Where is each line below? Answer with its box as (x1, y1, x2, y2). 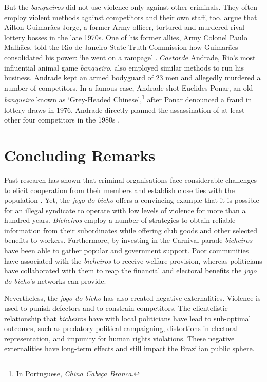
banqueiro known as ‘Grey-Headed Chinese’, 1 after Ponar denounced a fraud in (4, 93, 252, 105)
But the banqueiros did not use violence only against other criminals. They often (4, 2, 257, 12)
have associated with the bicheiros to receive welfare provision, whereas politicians (4, 255, 262, 266)
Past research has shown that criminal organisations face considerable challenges (4, 174, 257, 185)
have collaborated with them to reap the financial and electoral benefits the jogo (4, 265, 257, 276)
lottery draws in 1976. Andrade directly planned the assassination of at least (4, 104, 245, 115)
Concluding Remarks (4, 144, 156, 165)
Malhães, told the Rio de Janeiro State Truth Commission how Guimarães (4, 42, 238, 53)
